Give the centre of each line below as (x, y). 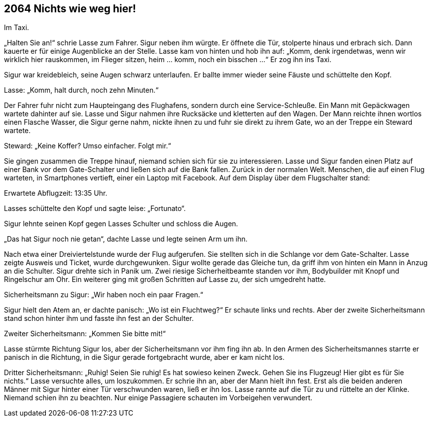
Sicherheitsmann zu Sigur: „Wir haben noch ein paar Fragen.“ (104, 295)
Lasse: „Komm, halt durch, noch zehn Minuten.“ (81, 90)
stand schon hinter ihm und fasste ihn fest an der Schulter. (99, 318)
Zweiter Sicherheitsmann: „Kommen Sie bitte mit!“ (85, 334)
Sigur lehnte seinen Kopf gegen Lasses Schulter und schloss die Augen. (121, 224)
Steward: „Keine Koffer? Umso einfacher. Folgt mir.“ (88, 146)
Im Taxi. (17, 28)
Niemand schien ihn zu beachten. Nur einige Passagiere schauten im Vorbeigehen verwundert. (158, 398)
